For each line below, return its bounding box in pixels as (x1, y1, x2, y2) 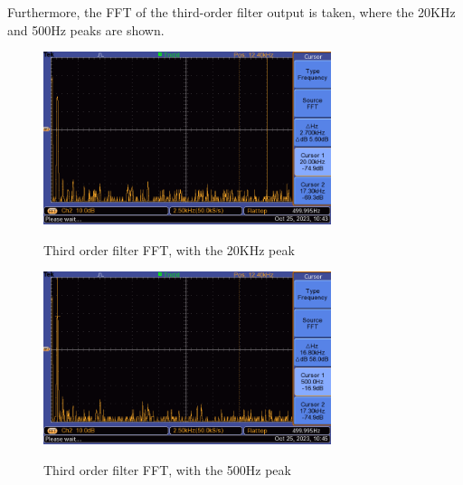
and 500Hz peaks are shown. (7, 20, 165, 39)
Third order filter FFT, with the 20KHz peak (43, 240, 295, 259)
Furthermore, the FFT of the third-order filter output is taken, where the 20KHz (7, 3, 456, 21)
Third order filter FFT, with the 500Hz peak (43, 460, 291, 479)
